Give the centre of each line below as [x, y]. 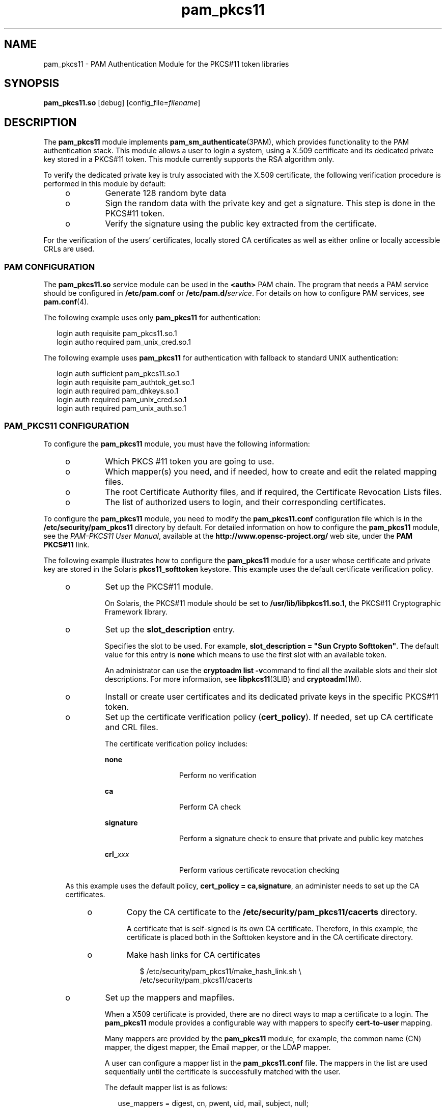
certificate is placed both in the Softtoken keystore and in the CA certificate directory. [270, 937]
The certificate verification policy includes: [176, 743]
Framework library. [136, 612]
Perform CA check [210, 807]
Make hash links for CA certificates [193, 954]
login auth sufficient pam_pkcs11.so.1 [118, 374]
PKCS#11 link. [66, 544]
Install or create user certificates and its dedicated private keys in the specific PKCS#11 [272, 696]
